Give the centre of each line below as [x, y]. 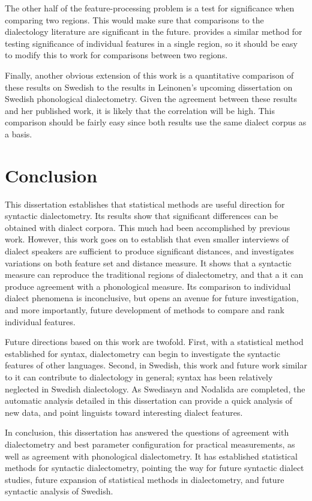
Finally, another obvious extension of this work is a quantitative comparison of [149, 75]
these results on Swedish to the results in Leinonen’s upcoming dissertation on [149, 87]
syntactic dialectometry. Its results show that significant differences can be [142, 216]
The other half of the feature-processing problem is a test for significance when [150, 8]
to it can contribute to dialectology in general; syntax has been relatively [139, 376]
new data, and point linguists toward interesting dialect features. [124, 412]
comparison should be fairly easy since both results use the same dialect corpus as [156, 122]
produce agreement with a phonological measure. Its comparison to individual [148, 286]
